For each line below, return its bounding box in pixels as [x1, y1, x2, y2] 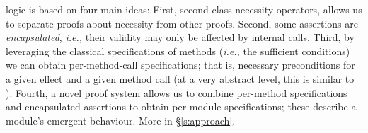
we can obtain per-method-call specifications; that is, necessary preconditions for [6, 57, 355, 72]
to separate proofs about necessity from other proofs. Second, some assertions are [6, 16, 358, 30]
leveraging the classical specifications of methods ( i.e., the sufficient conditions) [6, 43, 350, 58]
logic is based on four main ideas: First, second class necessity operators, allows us [6, 2, 362, 16]
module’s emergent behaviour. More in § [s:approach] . [6, 112, 236, 127]
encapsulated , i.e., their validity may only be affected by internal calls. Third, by [6, 30, 355, 45]
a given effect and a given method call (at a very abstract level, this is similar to [6, 71, 355, 86]
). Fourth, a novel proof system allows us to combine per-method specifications [6, 85, 347, 100]
